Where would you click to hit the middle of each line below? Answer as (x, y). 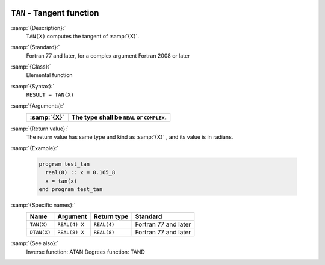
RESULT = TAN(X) (50, 95)
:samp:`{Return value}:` (40, 129)
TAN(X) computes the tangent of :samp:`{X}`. (83, 36)
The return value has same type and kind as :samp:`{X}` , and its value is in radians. (130, 137)
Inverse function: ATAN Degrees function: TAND (86, 252)
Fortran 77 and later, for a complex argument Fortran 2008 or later (108, 56)
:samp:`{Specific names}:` (43, 205)
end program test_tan (71, 189)
